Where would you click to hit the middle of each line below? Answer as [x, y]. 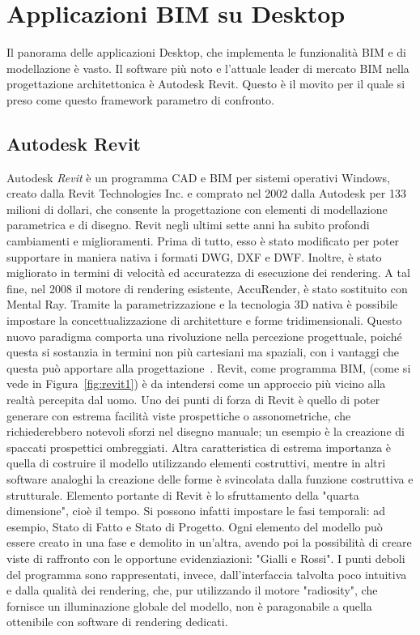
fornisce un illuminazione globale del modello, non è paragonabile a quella [189, 605]
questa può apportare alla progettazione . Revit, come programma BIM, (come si [209, 367]
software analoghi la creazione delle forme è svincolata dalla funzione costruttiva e [210, 478]
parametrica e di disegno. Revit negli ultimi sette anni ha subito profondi [188, 225]
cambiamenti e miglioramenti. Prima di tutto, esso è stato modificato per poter [203, 241]
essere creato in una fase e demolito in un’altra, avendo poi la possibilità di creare [209, 542]
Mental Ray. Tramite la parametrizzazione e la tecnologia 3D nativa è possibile [202, 304]
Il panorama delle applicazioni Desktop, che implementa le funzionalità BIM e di [207, 52]
